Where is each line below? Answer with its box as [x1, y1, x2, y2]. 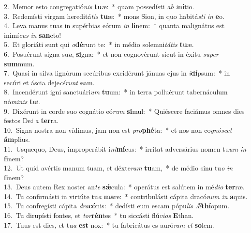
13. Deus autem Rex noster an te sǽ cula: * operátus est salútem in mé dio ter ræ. [4, 182, 245, 192]
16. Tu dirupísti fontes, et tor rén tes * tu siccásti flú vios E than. [4, 210, 194, 220]
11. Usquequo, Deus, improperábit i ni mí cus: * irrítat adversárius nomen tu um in [4, 143, 247, 154]
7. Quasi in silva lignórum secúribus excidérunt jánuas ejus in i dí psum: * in [4, 68, 230, 78]
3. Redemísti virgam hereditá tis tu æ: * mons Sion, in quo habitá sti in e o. [4, 11, 224, 21]
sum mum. [4, 58, 35, 68]
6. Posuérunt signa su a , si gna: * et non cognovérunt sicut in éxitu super [4, 48, 219, 59]
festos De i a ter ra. [4, 115, 59, 125]
